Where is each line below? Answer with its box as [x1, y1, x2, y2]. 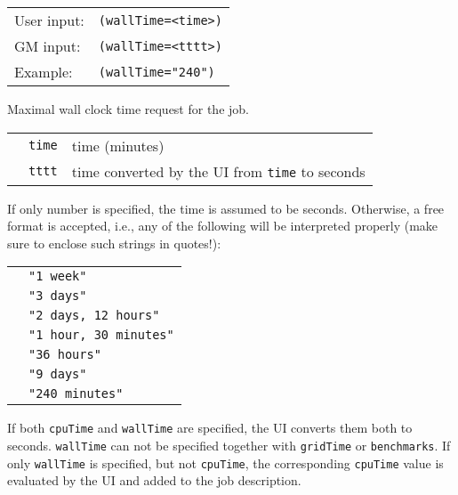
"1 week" [28, 269, 87, 284]
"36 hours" [28, 347, 101, 362]
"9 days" [28, 367, 87, 382]
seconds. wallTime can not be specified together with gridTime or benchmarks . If [7, 436, 451, 455]
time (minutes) [71, 134, 165, 156]
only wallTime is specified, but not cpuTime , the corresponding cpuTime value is [7, 453, 444, 472]
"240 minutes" [28, 386, 124, 402]
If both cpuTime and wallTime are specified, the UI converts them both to [7, 418, 413, 437]
